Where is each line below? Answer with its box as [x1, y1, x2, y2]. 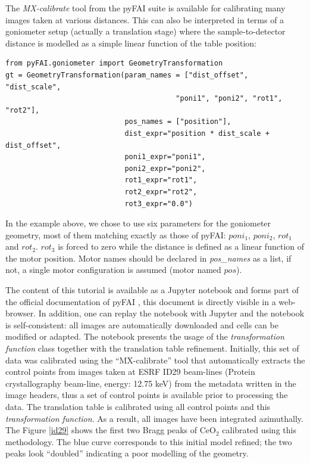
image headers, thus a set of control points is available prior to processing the [5, 389, 288, 401]
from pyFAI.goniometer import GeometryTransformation [5, 59, 223, 68]
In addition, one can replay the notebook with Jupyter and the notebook [38, 307, 305, 319]
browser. [5, 307, 36, 319]
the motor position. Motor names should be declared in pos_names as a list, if [5, 251, 292, 264]
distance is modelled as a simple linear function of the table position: [5, 36, 256, 49]
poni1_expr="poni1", [124, 153, 206, 161]
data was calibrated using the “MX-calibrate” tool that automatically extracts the [5, 353, 305, 366]
